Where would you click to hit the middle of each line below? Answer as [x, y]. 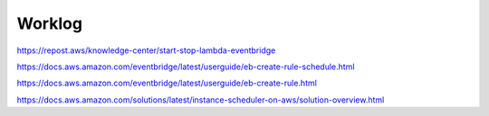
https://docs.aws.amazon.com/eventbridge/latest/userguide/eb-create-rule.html [167, 83]
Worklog [50, 23]
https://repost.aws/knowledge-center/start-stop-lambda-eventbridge [146, 50]
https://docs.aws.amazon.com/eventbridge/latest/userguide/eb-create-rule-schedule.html [186, 67]
